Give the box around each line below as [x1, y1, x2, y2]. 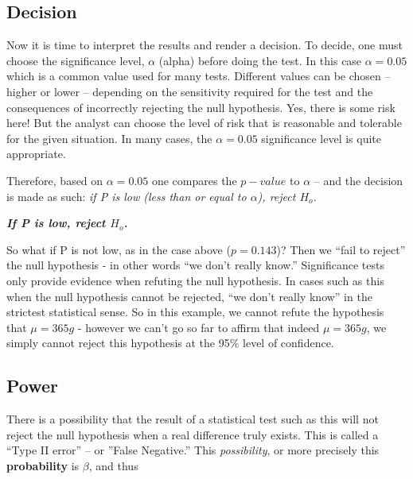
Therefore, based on [6, 172, 103, 188]
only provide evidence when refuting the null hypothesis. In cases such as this [6, 272, 384, 288]
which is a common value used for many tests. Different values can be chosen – [6, 68, 391, 84]
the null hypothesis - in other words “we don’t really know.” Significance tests [6, 257, 384, 273]
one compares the [151, 172, 237, 188]
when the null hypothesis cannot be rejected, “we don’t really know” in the [6, 288, 372, 304]
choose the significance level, [6, 52, 145, 68]
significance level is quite [261, 129, 381, 146]
